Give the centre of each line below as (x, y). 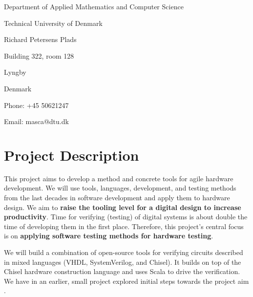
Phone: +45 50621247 (36, 105)
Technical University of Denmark (53, 23)
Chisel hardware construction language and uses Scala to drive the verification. (122, 271)
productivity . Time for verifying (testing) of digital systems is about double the (126, 217)
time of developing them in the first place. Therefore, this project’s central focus (124, 226)
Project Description (72, 155)
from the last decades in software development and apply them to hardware (117, 198)
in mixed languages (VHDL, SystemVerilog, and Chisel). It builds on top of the (123, 262)
